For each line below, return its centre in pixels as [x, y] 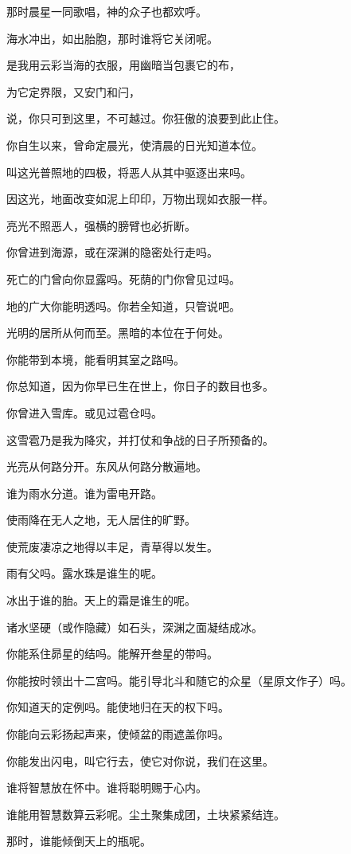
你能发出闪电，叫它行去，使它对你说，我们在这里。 [140, 760]
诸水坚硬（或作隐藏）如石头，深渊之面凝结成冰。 [135, 627]
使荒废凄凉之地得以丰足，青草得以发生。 [112, 546]
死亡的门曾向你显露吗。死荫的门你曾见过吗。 [123, 278]
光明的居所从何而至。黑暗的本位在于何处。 [118, 333]
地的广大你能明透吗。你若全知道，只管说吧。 [123, 306]
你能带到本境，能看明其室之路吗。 [96, 359]
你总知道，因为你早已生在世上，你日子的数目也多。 [140, 386]
